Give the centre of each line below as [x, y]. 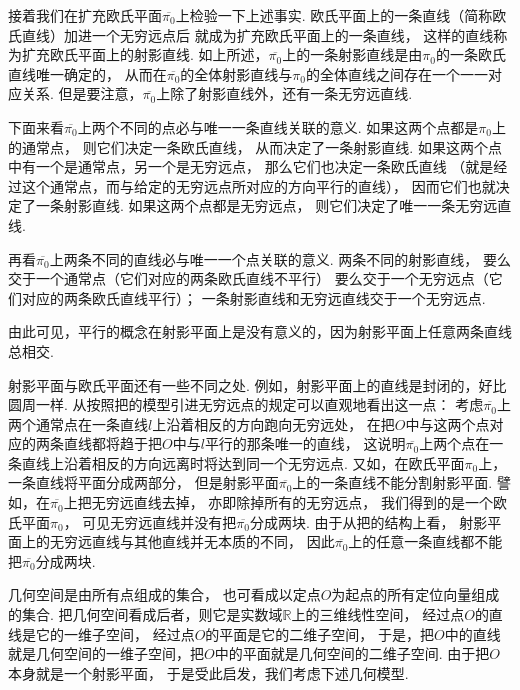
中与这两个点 [447, 423]
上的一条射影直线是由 [352, 54]
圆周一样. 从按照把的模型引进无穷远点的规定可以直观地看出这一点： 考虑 [246, 404]
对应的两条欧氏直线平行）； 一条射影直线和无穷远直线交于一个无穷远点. [253, 297]
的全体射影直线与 [236, 73]
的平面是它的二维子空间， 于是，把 [320, 633]
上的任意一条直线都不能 [425, 541]
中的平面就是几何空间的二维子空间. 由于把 [352, 653]
